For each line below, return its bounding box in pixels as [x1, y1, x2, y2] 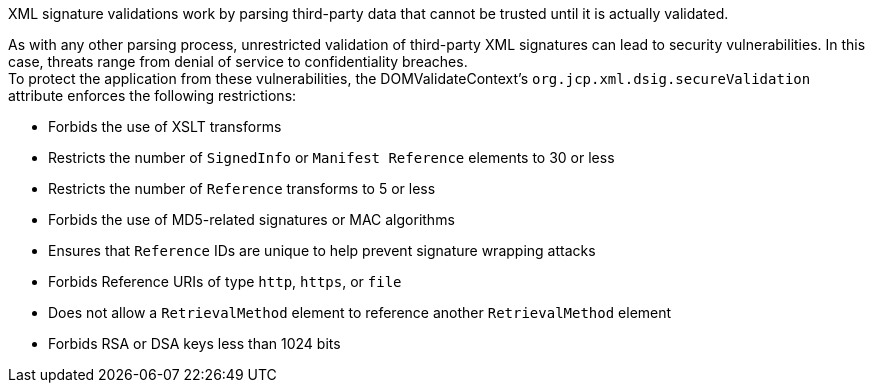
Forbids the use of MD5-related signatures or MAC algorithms [48, 211, 455, 228]
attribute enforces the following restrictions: [8, 87, 297, 104]
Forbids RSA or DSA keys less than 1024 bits [48, 335, 341, 352]
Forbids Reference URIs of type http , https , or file [48, 273, 402, 290]
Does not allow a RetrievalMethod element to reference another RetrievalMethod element [48, 304, 672, 321]
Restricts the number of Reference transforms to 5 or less [48, 180, 436, 197]
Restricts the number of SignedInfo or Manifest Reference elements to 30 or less [48, 149, 615, 166]
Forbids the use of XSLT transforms [48, 118, 282, 135]
